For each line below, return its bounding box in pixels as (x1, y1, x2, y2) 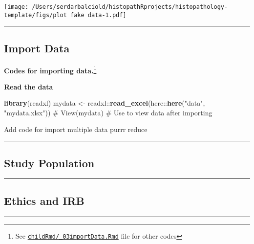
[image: (4, 3, 29, 10)
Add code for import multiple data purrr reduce (4, 124, 148, 134)
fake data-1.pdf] (70, 11, 127, 19)
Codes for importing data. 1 (4, 64, 97, 75)
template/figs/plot (4, 11, 67, 19)
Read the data (4, 81, 53, 91)
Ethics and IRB (4, 193, 85, 208)
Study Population (4, 155, 95, 170)
